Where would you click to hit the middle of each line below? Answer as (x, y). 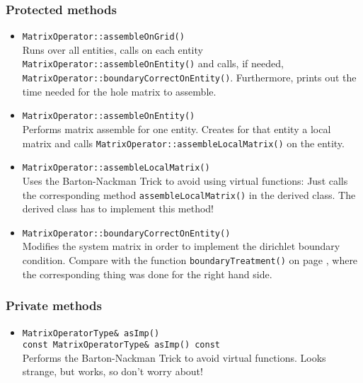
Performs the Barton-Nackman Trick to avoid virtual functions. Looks (174, 357)
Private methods (54, 305)
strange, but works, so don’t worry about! (113, 371)
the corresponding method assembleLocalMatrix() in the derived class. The (189, 194)
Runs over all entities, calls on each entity (113, 49)
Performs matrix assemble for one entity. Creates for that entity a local (177, 129)
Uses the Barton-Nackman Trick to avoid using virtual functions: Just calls (185, 180)
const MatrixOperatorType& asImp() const (121, 345)
